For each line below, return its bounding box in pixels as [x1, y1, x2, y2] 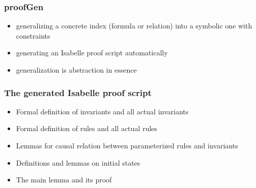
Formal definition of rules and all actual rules [16, 123, 157, 134]
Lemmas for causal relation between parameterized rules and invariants [16, 140, 238, 150]
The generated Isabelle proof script [4, 86, 152, 99]
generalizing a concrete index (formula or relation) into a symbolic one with [16, 20, 252, 31]
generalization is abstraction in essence [16, 65, 137, 75]
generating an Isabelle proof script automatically [16, 47, 168, 58]
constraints [16, 30, 50, 41]
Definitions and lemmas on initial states [16, 157, 140, 168]
